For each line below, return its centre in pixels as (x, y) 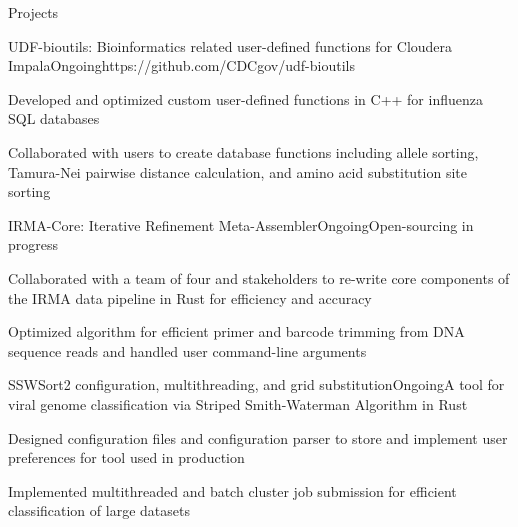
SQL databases (54, 118)
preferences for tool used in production (126, 457)
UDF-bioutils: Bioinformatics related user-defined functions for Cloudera (230, 45)
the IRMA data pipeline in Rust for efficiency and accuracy (190, 297)
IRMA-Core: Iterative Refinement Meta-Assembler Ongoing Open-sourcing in (241, 224)
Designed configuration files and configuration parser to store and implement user (258, 437)
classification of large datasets (99, 510)
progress (33, 244)
